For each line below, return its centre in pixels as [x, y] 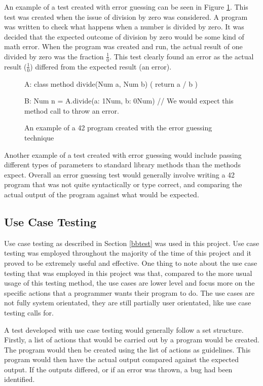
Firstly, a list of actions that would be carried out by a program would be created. [132, 340]
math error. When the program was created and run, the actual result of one [123, 46]
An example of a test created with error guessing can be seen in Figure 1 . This [126, 7]
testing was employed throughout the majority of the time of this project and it [128, 253]
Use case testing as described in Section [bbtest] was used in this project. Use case [132, 243]
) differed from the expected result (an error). [101, 66]
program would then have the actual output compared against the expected [121, 359]
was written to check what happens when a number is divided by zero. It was [124, 27]
